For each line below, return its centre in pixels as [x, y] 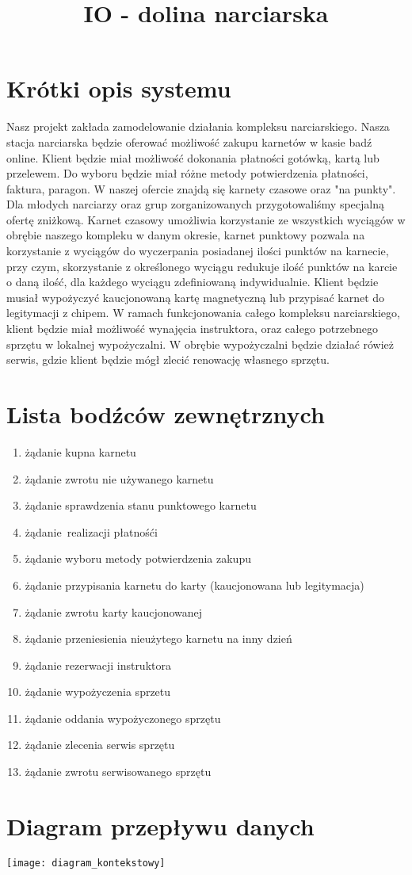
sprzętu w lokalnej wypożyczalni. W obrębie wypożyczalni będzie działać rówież [200, 344]
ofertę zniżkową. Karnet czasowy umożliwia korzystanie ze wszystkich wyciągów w [206, 219]
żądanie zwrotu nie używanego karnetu [119, 478]
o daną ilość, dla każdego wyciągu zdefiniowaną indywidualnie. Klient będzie [193, 282]
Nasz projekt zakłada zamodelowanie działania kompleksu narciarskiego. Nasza [198, 126]
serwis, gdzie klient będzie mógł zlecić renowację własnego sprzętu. [168, 359]
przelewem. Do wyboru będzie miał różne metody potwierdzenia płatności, [187, 173]
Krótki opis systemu [119, 88]
